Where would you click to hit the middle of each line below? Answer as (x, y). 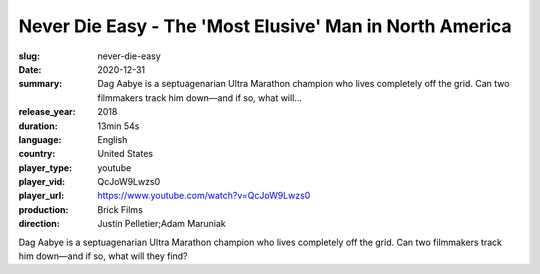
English (112, 139)
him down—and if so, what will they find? (103, 256)
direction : (39, 224)
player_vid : (41, 182)
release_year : (47, 112)
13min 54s (118, 126)
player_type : (45, 167)
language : (40, 139)
